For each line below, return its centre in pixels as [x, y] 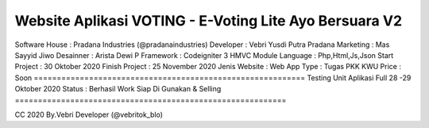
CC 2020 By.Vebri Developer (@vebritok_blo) [89, 114]
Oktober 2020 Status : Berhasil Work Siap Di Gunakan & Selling [118, 89]
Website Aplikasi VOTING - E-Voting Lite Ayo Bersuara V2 [209, 21]
